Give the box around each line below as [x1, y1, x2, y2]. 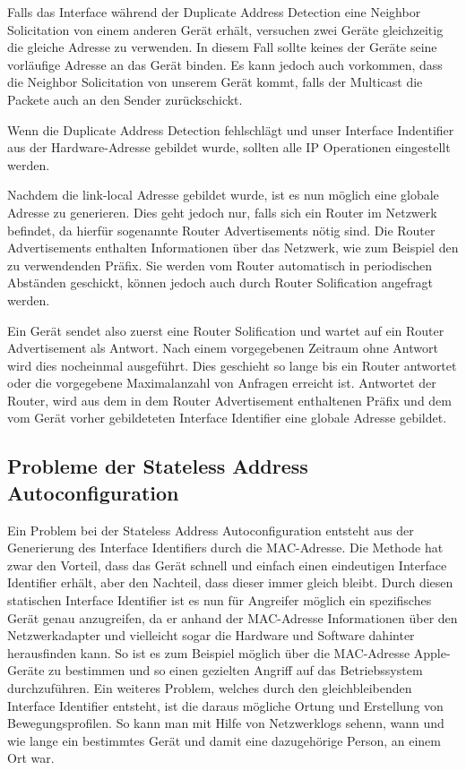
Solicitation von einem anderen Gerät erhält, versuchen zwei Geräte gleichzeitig [7, 20, 444, 38]
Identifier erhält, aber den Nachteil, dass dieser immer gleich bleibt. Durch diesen [7, 573, 453, 592]
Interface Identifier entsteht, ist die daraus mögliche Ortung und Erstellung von [7, 696, 444, 714]
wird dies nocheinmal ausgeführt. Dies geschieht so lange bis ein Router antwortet [7, 355, 457, 374]
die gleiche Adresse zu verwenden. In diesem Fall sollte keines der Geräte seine [7, 38, 437, 56]
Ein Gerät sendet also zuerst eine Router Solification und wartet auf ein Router [7, 321, 444, 339]
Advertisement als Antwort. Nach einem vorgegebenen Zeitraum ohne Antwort [7, 338, 438, 357]
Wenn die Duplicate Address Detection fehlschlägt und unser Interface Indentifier [7, 120, 454, 139]
